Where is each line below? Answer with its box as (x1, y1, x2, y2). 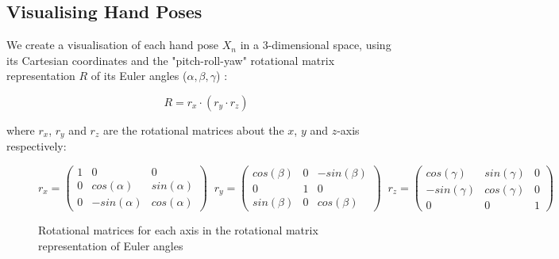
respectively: (6, 138, 67, 154)
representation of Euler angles (38, 237, 183, 253)
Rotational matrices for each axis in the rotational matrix (38, 222, 318, 238)
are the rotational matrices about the (102, 121, 284, 138)
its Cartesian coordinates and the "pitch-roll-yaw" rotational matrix (6, 51, 335, 68)
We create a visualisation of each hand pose (6, 36, 219, 53)
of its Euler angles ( (91, 67, 187, 84)
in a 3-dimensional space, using (240, 36, 391, 53)
